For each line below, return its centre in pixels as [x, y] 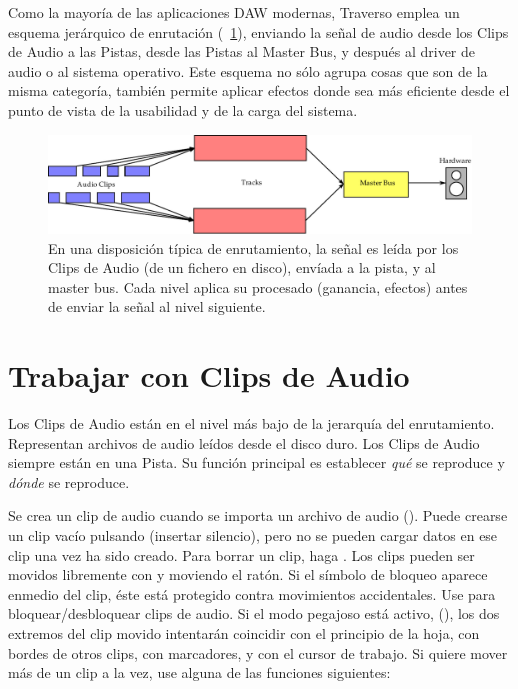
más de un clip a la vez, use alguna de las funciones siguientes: [199, 672]
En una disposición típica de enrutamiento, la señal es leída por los [253, 247]
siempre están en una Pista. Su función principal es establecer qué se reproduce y [256, 462]
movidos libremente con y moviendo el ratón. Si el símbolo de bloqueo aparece [248, 574]
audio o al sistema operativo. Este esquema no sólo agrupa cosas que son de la [248, 70]
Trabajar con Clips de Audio [209, 375]
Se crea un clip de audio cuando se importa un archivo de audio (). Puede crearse [258, 515]
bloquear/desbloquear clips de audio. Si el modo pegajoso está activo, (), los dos [254, 613]
